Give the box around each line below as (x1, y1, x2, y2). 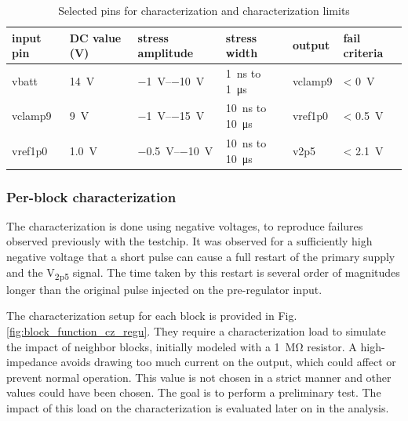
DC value (69, 29, 122, 45)
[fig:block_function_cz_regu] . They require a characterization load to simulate (6, 322, 386, 339)
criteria (343, 45, 384, 61)
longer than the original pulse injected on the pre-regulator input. (6, 281, 322, 297)
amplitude (137, 45, 194, 61)
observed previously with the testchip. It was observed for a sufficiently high (6, 233, 373, 249)
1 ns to (225, 65, 261, 82)
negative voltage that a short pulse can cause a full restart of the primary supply (6, 249, 395, 264)
